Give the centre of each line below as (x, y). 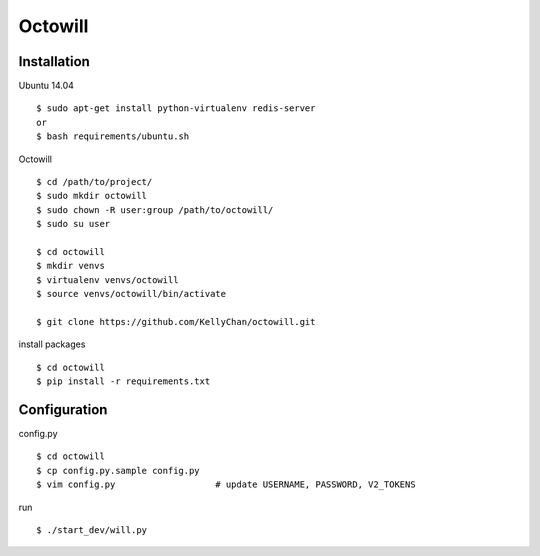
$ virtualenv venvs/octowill (107, 279)
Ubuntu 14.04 (46, 86)
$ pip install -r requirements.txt (123, 381)
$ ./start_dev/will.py (92, 529)
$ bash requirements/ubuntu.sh (113, 136)
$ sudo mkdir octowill (92, 196)
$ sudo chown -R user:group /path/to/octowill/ (155, 209)
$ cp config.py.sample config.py (118, 470)
